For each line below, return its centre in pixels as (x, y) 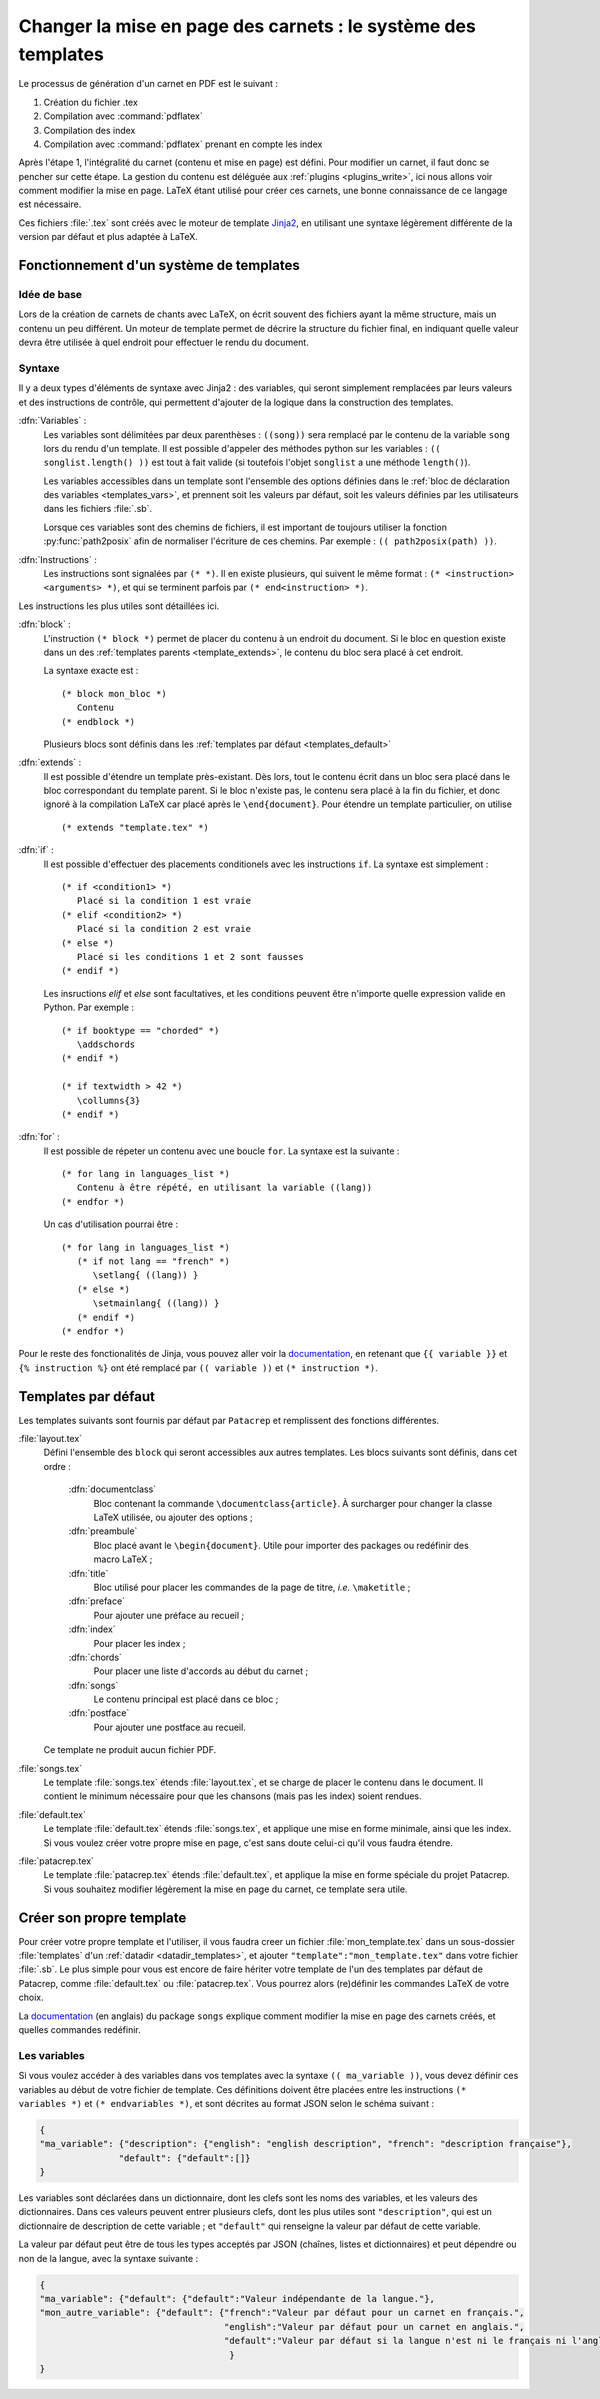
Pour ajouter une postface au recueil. (170, 1727)
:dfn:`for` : (39, 1137)
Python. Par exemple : (89, 1007)
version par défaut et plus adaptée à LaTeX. (108, 237)
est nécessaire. (50, 204)
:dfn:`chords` (95, 1657)
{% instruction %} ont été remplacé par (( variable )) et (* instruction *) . (198, 1367)
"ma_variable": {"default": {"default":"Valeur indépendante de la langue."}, (237, 2299)
